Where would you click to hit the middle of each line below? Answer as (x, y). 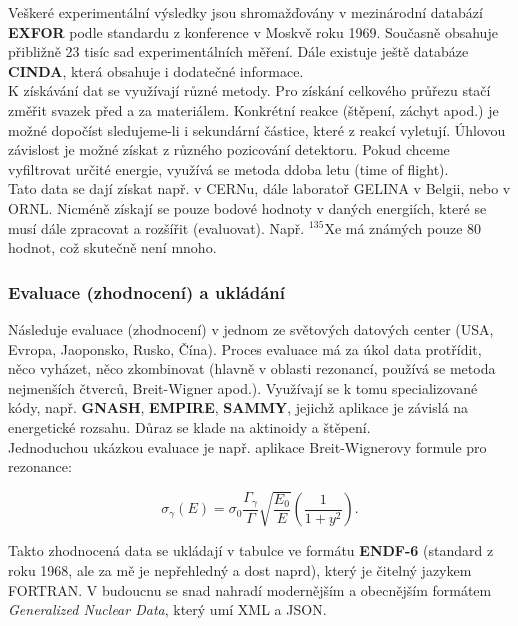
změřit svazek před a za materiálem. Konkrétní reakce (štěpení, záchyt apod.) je (253, 109)
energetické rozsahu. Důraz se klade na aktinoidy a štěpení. (189, 426)
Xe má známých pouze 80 (403, 227)
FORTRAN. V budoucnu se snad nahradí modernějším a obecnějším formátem (250, 589)
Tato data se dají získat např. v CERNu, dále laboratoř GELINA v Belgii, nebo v (259, 188)
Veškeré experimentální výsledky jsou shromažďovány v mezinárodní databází (245, 12)
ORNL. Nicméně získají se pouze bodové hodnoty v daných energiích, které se (247, 207)
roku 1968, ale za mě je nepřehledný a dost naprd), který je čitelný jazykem (240, 569)
